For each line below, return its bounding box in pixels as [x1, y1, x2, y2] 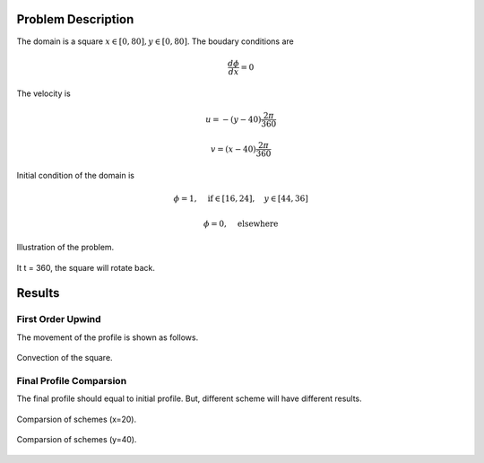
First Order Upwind [16, 313, 102, 326]
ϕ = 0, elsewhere [203, 218, 279, 229]
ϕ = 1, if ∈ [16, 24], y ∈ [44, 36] [173, 194, 308, 204]
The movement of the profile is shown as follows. [16, 332, 199, 343]
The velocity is [16, 88, 71, 99]
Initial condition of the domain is [16, 170, 134, 181]
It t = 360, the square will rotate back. [16, 262, 156, 273]
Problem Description [16, 12, 134, 27]
